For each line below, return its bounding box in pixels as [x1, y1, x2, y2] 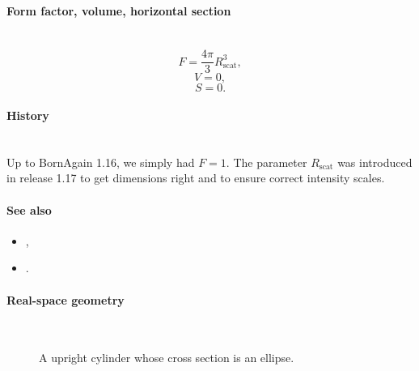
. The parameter [226, 153, 307, 170]
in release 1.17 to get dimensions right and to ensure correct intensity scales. [6, 169, 385, 186]
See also [6, 201, 52, 218]
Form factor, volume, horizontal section [6, 2, 231, 19]
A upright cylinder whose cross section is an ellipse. [39, 349, 294, 366]
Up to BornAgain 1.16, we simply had [6, 153, 195, 170]
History [6, 107, 49, 124]
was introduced [337, 153, 413, 170]
